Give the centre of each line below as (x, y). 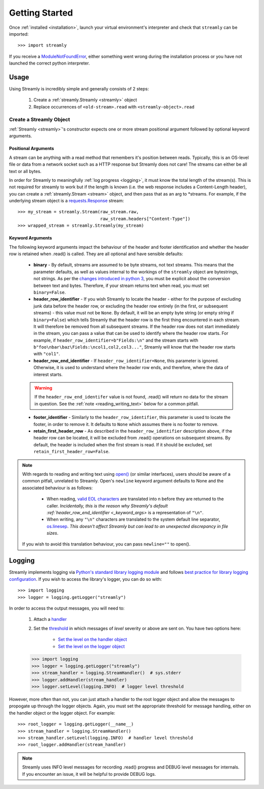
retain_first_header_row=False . (72, 452)
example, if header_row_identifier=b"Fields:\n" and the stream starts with (116, 340)
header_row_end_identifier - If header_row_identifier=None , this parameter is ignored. (126, 361)
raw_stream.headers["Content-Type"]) (145, 219)
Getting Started (41, 13)
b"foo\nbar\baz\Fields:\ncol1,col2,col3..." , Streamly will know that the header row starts (134, 347)
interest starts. (48, 374)
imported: (19, 34)
